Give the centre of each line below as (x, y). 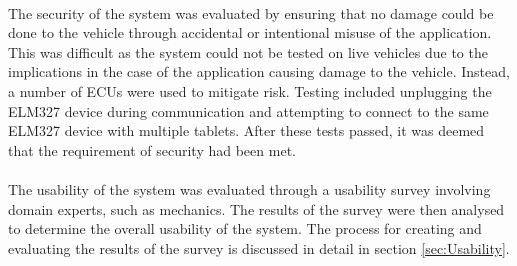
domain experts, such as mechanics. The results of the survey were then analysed (256, 208)
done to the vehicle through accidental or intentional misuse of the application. (250, 32)
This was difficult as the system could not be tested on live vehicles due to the (248, 51)
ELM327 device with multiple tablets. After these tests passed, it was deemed (246, 130)
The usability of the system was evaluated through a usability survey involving (249, 188)
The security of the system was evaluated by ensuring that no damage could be (251, 12)
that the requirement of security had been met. (152, 149)
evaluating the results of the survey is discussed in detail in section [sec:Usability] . (259, 247)
